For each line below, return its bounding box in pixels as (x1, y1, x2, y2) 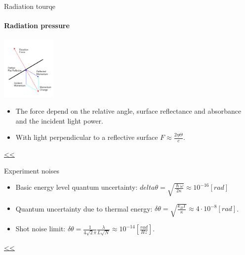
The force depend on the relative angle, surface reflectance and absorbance (15, 106, 242, 116)
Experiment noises (4, 165, 59, 175)
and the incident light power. (15, 115, 103, 126)
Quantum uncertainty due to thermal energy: (15, 203, 153, 213)
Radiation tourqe (4, 1, 56, 11)
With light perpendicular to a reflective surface (15, 132, 158, 142)
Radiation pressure (4, 20, 70, 31)
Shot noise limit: (15, 223, 66, 234)
